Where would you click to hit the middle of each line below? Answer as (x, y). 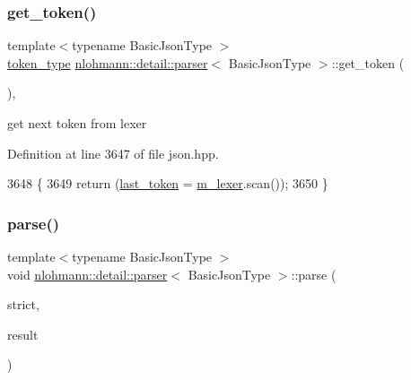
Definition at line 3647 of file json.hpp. (113, 153)
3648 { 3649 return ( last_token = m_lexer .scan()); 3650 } (168, 183)
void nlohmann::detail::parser (87, 274)
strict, (23, 304)
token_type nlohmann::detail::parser (108, 62)
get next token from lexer (77, 123)
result (23, 334)
